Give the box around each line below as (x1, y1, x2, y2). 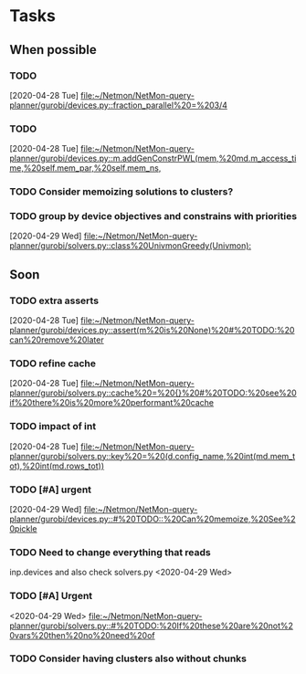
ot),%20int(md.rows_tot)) (9, 460, 105, 471)
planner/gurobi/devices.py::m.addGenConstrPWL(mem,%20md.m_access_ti (9, 153, 297, 164)
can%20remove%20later (9, 334, 104, 345)
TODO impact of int (9, 420, 97, 433)
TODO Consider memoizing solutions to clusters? (9, 185, 234, 198)
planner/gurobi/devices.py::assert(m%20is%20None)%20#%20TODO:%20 (9, 325, 295, 336)
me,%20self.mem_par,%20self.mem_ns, (9, 163, 162, 174)
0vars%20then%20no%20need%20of (9, 629, 155, 640)
